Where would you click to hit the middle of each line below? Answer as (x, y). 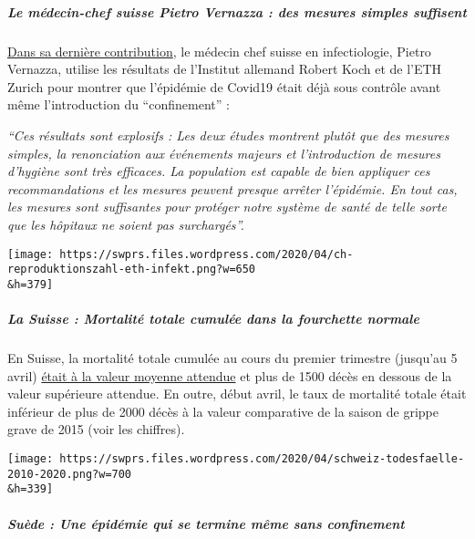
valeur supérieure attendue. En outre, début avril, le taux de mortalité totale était (237, 394)
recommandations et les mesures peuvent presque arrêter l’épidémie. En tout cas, (232, 188)
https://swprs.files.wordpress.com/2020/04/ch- (207, 254)
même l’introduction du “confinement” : (119, 104)
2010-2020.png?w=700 (70, 474)
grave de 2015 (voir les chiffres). (96, 429)
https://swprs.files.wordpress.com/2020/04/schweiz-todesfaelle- (262, 459)
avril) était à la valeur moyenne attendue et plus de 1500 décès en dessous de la (230, 375)
